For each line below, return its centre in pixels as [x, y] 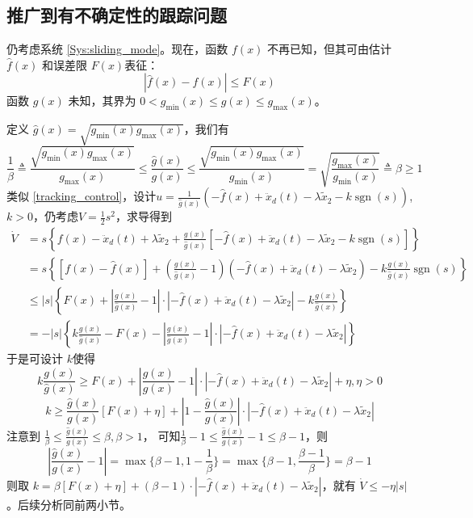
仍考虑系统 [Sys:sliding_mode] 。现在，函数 [117, 49]
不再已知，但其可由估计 [330, 49]
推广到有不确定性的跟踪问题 [117, 15]
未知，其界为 [102, 101]
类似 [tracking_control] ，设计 [82, 196]
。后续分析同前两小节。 [69, 504]
